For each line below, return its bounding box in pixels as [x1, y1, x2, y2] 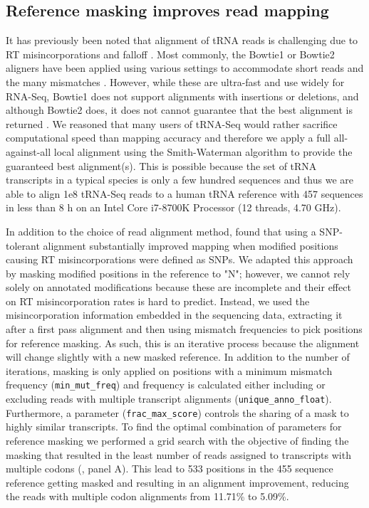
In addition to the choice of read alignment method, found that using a [6, 223, 316, 238]
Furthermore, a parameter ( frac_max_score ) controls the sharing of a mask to [6, 405, 349, 420]
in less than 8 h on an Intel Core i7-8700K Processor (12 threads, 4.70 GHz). [6, 200, 341, 215]
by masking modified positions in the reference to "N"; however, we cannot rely [6, 265, 350, 280]
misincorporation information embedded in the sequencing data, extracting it [6, 307, 343, 322]
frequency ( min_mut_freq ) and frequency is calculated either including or [6, 377, 326, 392]
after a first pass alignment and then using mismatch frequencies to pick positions [6, 322, 363, 337]
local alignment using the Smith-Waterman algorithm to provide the [53, 144, 353, 159]
